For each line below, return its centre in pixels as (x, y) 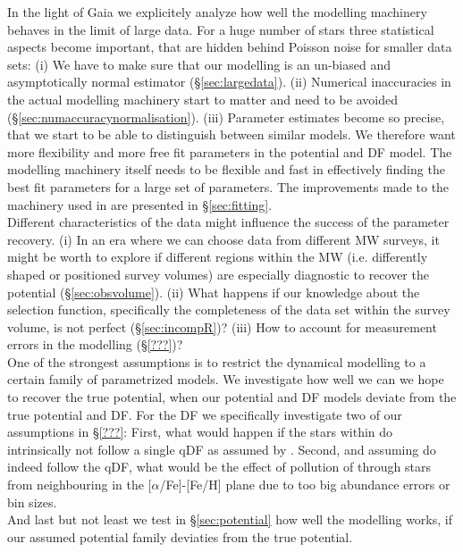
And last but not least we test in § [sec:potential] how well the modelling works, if (230, 519)
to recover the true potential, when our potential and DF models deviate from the (232, 397)
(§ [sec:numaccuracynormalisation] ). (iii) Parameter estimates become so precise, (226, 117)
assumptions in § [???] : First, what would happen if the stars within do (200, 432)
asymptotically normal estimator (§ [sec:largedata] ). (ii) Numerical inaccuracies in (229, 82)
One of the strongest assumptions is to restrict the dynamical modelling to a (217, 361)
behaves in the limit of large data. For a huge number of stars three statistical (221, 29)
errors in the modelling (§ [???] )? (95, 344)
